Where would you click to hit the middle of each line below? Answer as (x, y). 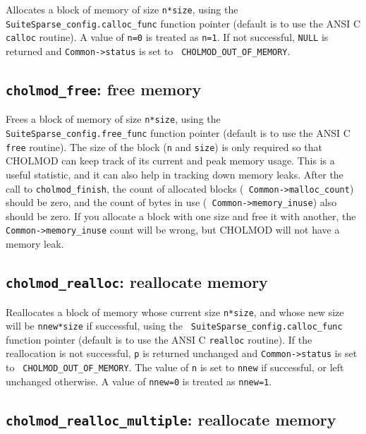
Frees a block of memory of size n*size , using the (113, 119)
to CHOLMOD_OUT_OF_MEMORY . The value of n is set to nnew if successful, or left (175, 367)
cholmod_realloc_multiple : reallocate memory (171, 419)
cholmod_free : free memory (104, 89)
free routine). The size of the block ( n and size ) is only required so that (164, 146)
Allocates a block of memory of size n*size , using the (122, 9)
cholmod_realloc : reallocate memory (137, 282)
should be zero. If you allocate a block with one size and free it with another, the (181, 216)
